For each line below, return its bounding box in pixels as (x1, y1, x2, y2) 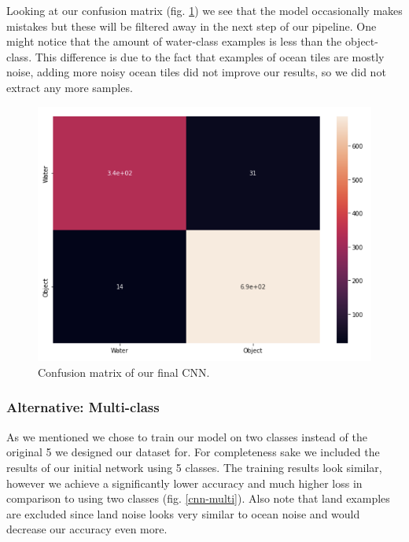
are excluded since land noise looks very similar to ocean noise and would (6, 505, 360, 522)
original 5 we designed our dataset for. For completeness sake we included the (6, 444, 380, 460)
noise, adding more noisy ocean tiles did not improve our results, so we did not (6, 64, 386, 80)
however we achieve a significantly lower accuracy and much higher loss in (6, 474, 363, 491)
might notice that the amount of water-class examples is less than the (6, 33, 342, 50)
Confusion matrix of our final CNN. (38, 363, 210, 380)
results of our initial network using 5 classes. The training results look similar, (6, 459, 382, 475)
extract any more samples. (6, 79, 133, 95)
